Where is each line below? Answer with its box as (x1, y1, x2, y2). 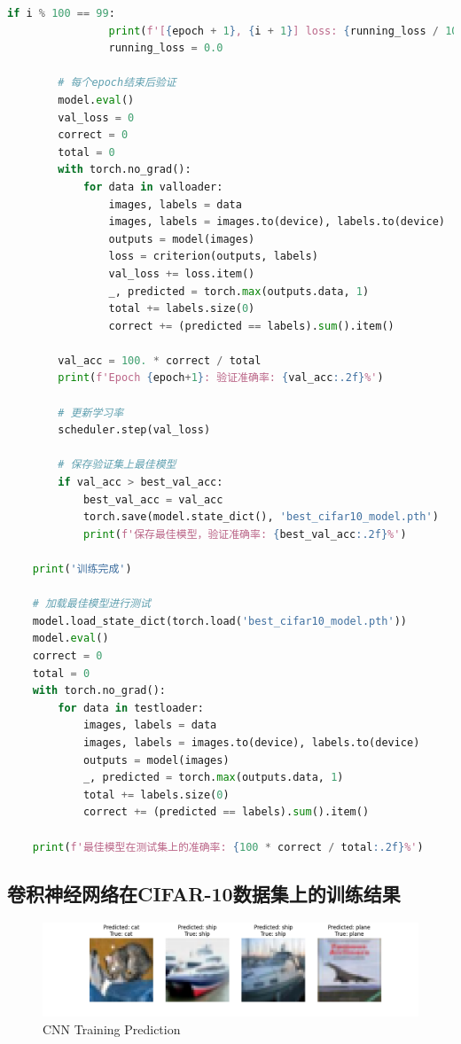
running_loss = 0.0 (108, 42, 223, 55)
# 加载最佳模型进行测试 (32, 597, 151, 611)
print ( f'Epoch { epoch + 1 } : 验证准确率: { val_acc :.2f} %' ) (58, 371, 384, 385)
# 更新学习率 (58, 406, 124, 419)
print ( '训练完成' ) (32, 563, 132, 575)
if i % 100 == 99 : (7, 7, 115, 19)
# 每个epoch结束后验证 (58, 76, 176, 90)
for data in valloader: (82, 180, 223, 193)
